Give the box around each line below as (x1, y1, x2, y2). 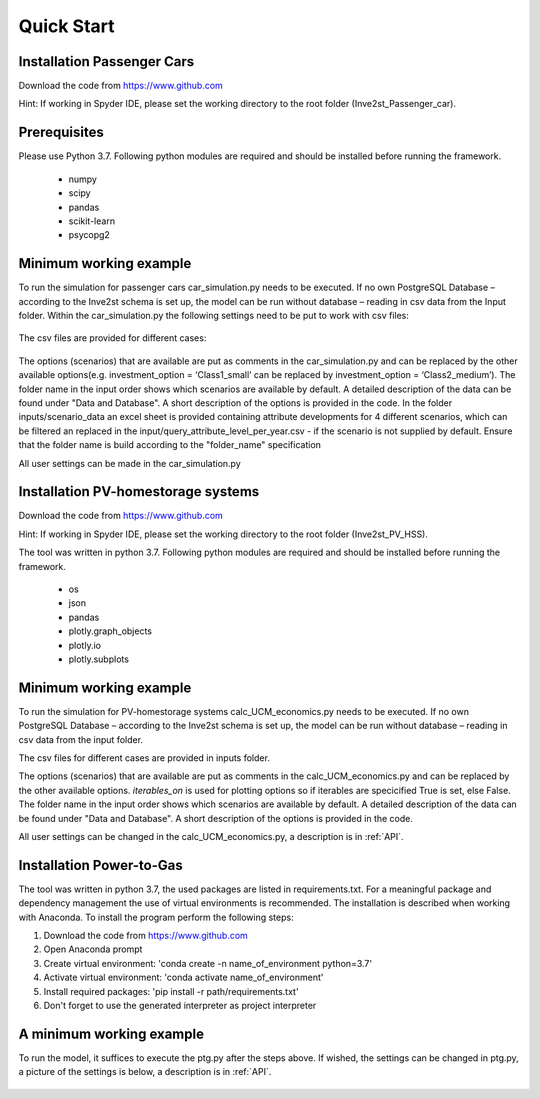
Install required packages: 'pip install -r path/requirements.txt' (43, 985, 299, 997)
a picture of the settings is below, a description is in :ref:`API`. (18, 1066, 272, 1078)
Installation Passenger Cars (18, 53, 195, 70)
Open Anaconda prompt (43, 943, 143, 955)
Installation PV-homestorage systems (18, 483, 260, 500)
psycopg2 (68, 229, 110, 241)
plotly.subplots (68, 653, 130, 665)
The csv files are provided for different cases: (18, 332, 207, 344)
